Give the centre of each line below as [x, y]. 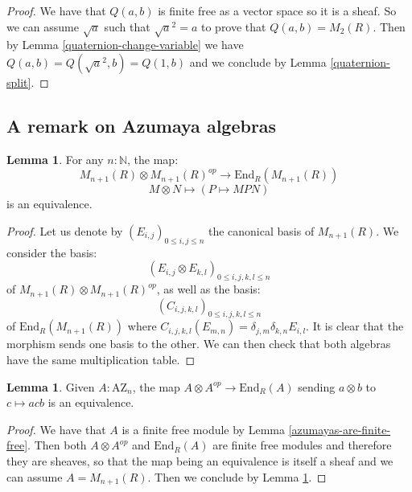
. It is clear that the [355, 326]
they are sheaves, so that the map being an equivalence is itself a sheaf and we [200, 460]
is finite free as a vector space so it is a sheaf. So [277, 10]
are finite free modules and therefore [302, 445]
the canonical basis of [261, 230]
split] [19, 82]
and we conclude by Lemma [258, 61]
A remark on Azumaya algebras [142, 125]
